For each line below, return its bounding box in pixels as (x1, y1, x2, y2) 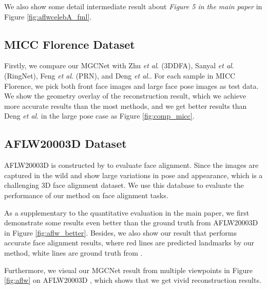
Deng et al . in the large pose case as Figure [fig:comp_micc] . (4, 110, 195, 121)
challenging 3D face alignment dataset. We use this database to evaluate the (4, 180, 244, 190)
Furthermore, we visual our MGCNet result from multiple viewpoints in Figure (4, 264, 253, 275)
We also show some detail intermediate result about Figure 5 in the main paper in (4, 1, 262, 11)
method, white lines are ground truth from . (4, 247, 143, 258)
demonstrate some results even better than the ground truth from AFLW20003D (4, 217, 258, 228)
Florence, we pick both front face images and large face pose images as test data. (4, 80, 259, 91)
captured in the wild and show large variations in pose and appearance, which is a (4, 169, 263, 180)
